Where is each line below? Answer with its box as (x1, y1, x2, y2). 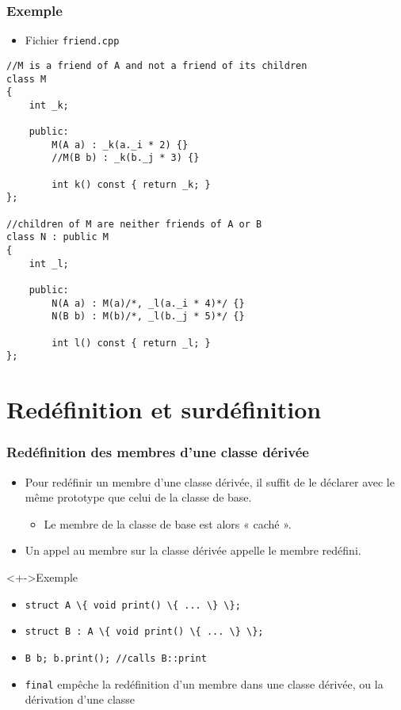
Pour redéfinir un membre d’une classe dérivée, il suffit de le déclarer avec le (25, 473, 395, 490)
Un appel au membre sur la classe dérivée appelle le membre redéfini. (25, 542, 361, 559)
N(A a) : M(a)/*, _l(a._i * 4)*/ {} (52, 297, 245, 309)
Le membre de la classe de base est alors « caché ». (44, 515, 292, 532)
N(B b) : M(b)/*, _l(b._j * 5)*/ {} (52, 311, 245, 323)
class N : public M (6, 231, 109, 243)
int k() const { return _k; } (52, 178, 211, 190)
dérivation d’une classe (25, 691, 136, 708)
